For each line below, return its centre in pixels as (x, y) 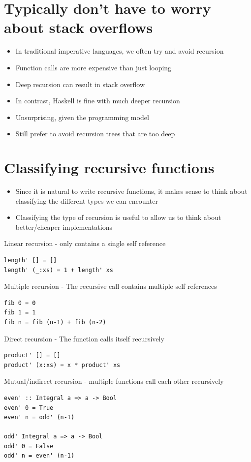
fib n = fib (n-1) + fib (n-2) (55, 322)
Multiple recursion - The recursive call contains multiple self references (110, 286)
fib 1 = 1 (20, 313)
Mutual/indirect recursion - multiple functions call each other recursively (114, 381)
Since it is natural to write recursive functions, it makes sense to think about (131, 191)
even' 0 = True (29, 408)
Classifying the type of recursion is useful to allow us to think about (118, 217)
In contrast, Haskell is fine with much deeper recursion (98, 101)
